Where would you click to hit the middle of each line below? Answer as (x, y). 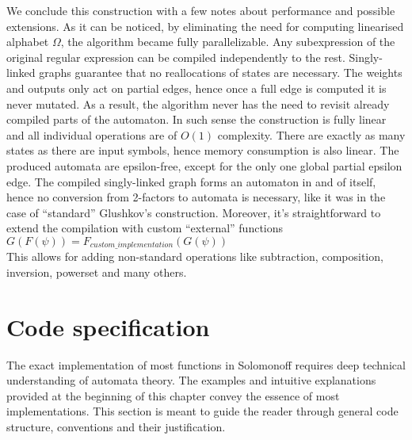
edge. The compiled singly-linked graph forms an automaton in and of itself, (191, 181)
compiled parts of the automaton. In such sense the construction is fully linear (196, 119)
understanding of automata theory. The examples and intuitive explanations (191, 380)
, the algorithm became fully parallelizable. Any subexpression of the (228, 42)
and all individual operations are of (92, 134)
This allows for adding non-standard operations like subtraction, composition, (195, 256)
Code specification (108, 326)
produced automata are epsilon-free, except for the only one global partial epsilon (204, 165)
